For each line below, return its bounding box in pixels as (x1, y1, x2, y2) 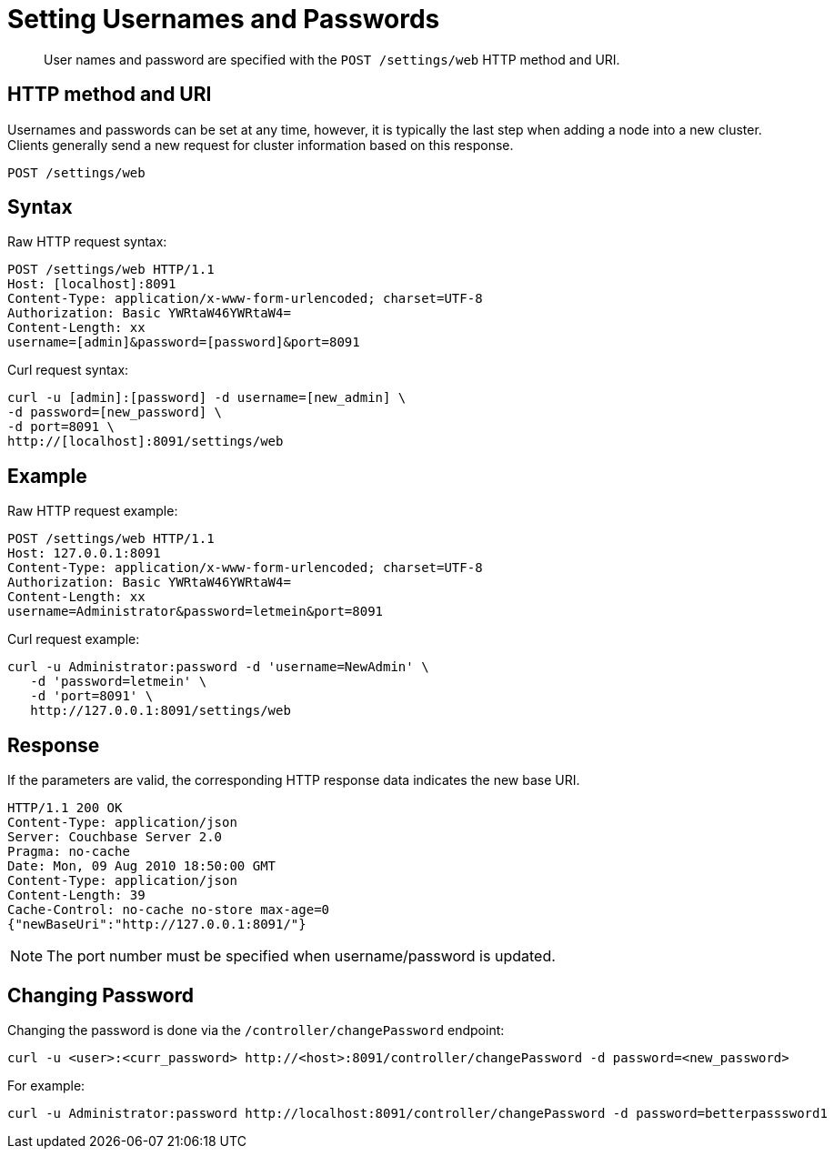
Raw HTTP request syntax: (7, 234, 167, 250)
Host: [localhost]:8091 (7, 276, 176, 292)
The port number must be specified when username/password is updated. (46, 947, 556, 966)
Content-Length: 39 (7, 888, 146, 903)
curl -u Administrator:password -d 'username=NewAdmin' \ (7, 659, 429, 675)
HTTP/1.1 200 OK (7, 800, 123, 816)
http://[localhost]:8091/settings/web (7, 434, 284, 449)
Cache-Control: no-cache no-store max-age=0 (7, 902, 330, 918)
